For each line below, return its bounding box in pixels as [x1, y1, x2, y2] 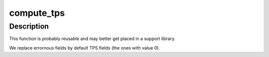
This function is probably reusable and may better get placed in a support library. [9, 36, 176, 42]
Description [9, 22, 49, 31]
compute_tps [9, 7, 65, 18]
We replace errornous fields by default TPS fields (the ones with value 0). [9, 45, 160, 51]
